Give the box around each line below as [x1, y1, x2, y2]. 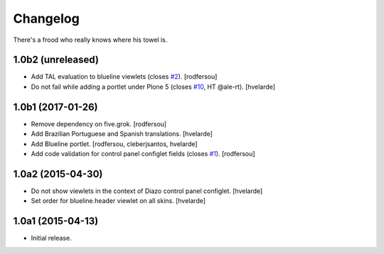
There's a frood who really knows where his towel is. [13, 35, 168, 44]
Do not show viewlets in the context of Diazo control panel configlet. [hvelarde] [31, 187, 263, 195]
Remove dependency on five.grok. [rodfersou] [31, 119, 167, 128]
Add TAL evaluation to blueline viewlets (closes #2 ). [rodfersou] [31, 72, 218, 81]
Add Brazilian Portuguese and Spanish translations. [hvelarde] [31, 130, 213, 138]
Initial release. [31, 234, 72, 243]
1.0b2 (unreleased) [13, 54, 100, 66]
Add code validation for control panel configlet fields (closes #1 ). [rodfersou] [31, 149, 255, 158]
